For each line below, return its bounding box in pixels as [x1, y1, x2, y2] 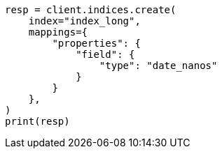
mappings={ [28, 26, 88, 38]
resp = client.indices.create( [5, 4, 176, 15]
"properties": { [52, 38, 141, 49]
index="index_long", [28, 15, 141, 26]
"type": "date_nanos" [99, 60, 218, 71]
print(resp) [5, 116, 70, 127]
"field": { [76, 49, 135, 60]
